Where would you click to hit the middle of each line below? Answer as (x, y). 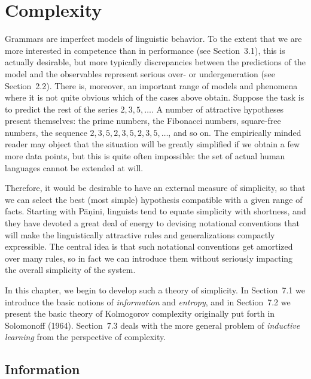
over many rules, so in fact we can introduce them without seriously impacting (149, 258)
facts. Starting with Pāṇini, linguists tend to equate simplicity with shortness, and (155, 211)
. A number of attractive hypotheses (218, 109)
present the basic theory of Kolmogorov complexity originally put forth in (140, 313)
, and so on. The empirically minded (235, 132)
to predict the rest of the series (61, 109)
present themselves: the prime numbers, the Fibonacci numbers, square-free (143, 121)
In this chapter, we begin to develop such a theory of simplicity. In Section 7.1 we (155, 290)
